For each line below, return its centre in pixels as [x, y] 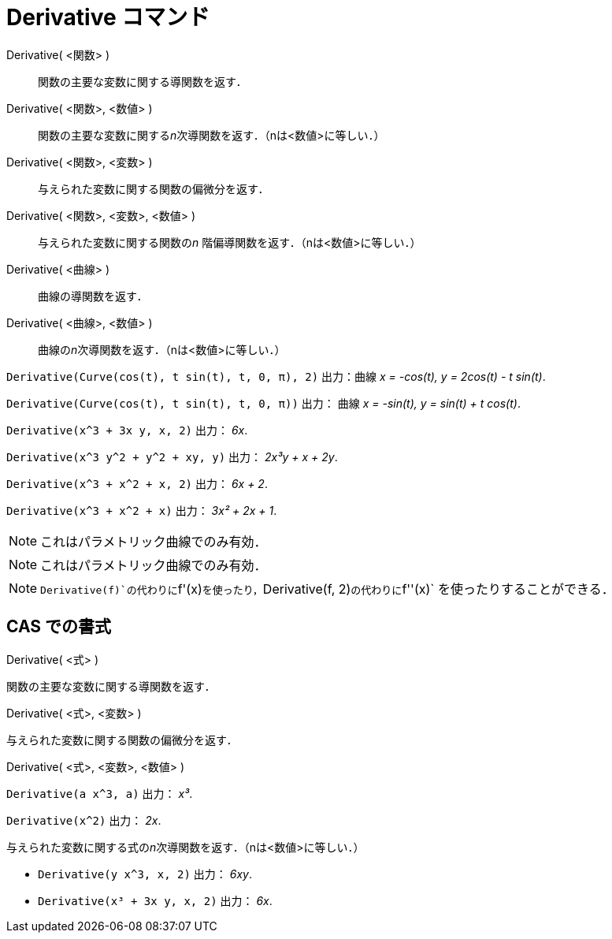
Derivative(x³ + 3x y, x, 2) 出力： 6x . [155, 900]
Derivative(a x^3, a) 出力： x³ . [100, 793]
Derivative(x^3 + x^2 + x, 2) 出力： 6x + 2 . [137, 483]
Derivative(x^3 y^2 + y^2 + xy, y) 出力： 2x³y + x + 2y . [172, 456]
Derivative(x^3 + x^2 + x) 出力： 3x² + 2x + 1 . [142, 510]
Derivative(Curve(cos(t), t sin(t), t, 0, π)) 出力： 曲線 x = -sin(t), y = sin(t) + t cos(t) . [263, 403]
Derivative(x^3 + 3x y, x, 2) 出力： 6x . [127, 430]
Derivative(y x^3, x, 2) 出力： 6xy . [145, 874]
